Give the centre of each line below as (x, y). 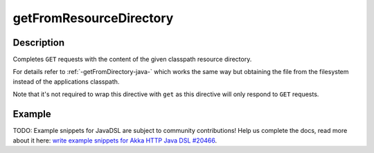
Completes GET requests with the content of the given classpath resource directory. (132, 60)
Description (39, 43)
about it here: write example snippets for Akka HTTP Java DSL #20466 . (115, 140)
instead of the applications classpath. (66, 81)
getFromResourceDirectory (93, 18)
